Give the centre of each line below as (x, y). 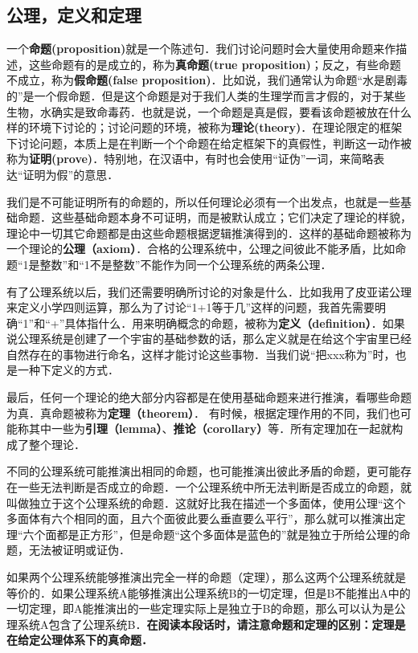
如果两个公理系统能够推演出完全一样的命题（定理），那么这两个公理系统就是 (206, 577)
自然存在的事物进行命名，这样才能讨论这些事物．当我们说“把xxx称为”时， (201, 354)
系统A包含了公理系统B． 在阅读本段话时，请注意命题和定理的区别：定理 (206, 624)
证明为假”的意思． (71, 174)
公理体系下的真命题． (96, 640)
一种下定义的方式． (68, 370)
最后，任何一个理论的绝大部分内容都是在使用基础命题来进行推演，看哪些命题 (209, 397)
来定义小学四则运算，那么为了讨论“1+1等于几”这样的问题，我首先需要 (191, 307)
